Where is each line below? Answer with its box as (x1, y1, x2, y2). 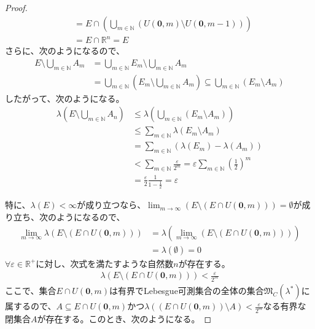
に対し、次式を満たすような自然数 (36, 257, 174, 269)
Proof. (5, 1, 28, 14)
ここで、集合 (5, 284, 56, 297)
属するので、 (5, 300, 56, 312)
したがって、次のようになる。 (5, 91, 125, 104)
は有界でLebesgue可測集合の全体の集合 (109, 284, 264, 297)
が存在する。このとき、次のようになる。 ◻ (37, 312, 212, 325)
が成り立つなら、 (77, 198, 146, 211)
